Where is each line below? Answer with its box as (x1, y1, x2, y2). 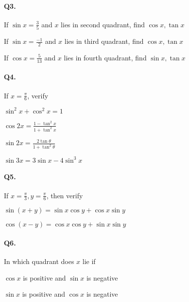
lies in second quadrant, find (61, 19, 145, 29)
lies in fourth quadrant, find (64, 52, 147, 62)
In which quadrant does (4, 256, 74, 266)
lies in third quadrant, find (64, 36, 144, 46)
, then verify (46, 190, 83, 200)
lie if (82, 256, 96, 266)
